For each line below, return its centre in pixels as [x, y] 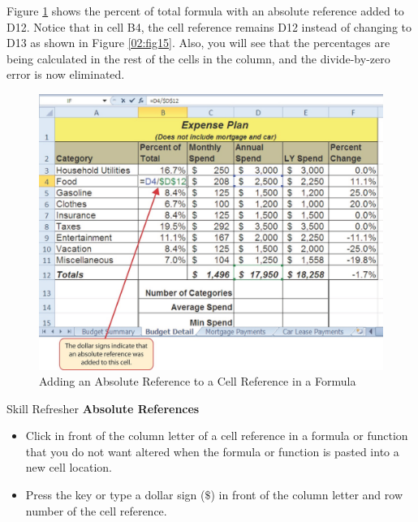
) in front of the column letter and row [307, 495]
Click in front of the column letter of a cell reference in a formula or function [217, 436]
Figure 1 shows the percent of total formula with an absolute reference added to [205, 11]
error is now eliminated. [66, 74]
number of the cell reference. [96, 510]
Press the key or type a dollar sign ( [115, 495]
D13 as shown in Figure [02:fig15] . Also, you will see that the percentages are [198, 43]
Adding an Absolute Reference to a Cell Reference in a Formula [198, 381]
